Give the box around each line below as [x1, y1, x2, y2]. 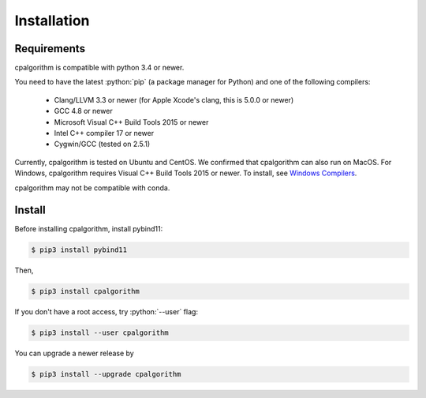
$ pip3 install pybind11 [31, 246, 128, 254]
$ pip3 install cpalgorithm [31, 287, 140, 296]
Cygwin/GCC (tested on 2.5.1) [54, 139, 151, 149]
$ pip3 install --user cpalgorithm [31, 329, 169, 337]
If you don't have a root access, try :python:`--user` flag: [14, 307, 199, 317]
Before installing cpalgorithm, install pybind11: [14, 224, 163, 234]
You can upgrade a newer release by [14, 348, 134, 359]
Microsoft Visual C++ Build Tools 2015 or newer [54, 117, 209, 126]
